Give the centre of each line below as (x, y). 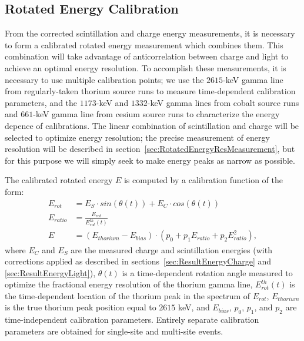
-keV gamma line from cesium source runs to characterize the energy (156, 114)
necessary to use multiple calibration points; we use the (104, 79)
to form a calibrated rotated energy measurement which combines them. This (144, 44)
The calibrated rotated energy (59, 180)
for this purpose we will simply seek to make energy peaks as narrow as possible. (150, 160)
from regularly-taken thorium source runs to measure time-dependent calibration (150, 91)
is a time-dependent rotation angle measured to (207, 272)
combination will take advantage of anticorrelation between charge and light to (147, 56)
